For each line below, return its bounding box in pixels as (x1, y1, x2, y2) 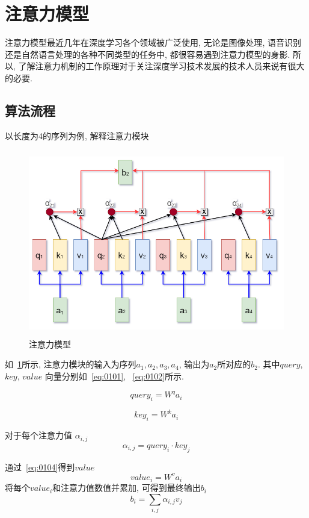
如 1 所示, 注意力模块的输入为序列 (5, 358, 136, 370)
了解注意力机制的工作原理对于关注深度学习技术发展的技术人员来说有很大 (18, 60, 305, 72)
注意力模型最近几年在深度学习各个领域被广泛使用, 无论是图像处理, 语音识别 (5, 36, 302, 49)
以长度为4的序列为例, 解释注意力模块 (5, 129, 149, 142)
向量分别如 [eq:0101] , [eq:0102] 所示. (44, 370, 184, 382)
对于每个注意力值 (5, 429, 72, 442)
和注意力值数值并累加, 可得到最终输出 (52, 481, 201, 494)
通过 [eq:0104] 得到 (5, 460, 75, 473)
